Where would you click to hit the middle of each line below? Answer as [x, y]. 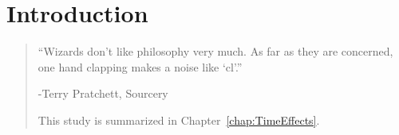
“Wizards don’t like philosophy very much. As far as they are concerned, [215, 51]
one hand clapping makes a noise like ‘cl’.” [140, 66]
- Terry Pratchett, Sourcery [103, 93]
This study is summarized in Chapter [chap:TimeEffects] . [179, 120]
